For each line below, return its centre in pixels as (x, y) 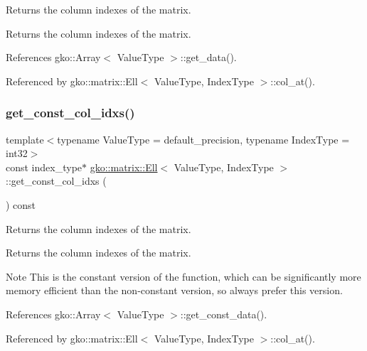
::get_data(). (208, 57)
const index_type (44, 167)
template (25, 139)
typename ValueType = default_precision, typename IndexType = (203, 139)
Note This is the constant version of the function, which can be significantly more (183, 276)
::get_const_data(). (224, 314)
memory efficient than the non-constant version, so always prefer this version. (174, 290)
